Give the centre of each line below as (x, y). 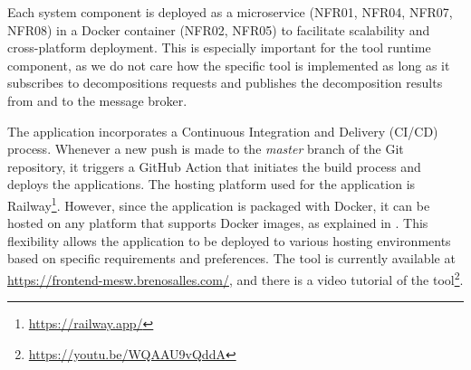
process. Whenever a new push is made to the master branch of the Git (206, 149)
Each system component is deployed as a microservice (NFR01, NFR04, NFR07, (230, 12)
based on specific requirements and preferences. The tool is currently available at (231, 258)
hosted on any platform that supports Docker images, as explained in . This (218, 223)
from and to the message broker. (97, 100)
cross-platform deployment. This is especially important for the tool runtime (219, 47)
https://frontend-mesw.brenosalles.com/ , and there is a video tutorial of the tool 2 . (235, 278)
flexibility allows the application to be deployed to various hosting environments (229, 240)
